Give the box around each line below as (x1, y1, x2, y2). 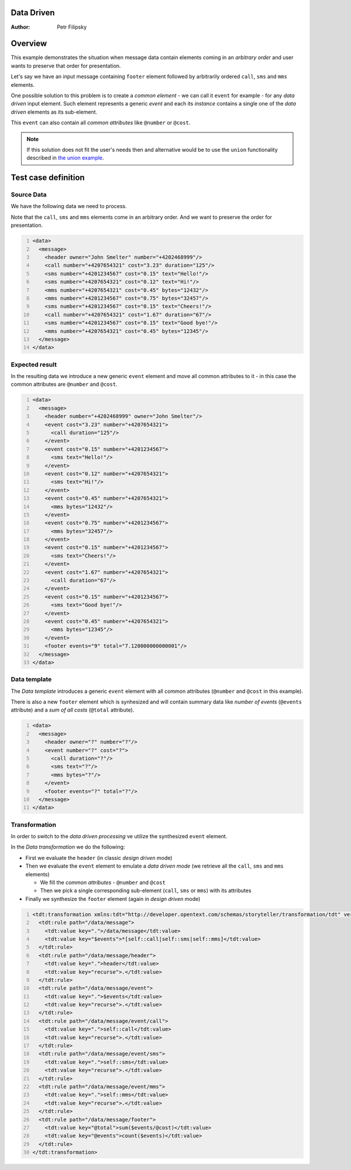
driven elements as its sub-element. (11, 108, 98, 115)
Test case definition (11, 173, 85, 183)
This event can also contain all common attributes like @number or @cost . (11, 119, 191, 126)
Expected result (11, 360, 57, 369)
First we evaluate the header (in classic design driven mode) (25, 854, 173, 861)
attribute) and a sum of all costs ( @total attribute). (11, 706, 135, 713)
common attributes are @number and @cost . (11, 381, 118, 388)
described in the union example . (26, 154, 105, 161)
